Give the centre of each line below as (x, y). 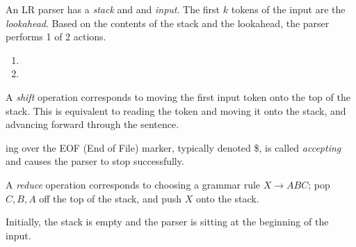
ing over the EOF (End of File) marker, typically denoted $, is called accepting (173, 147)
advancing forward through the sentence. (92, 124)
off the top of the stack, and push (110, 198)
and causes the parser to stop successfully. (95, 161)
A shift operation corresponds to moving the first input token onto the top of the (178, 96)
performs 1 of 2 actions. (56, 37)
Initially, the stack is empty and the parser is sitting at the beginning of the (167, 222)
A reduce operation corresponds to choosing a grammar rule (133, 184)
